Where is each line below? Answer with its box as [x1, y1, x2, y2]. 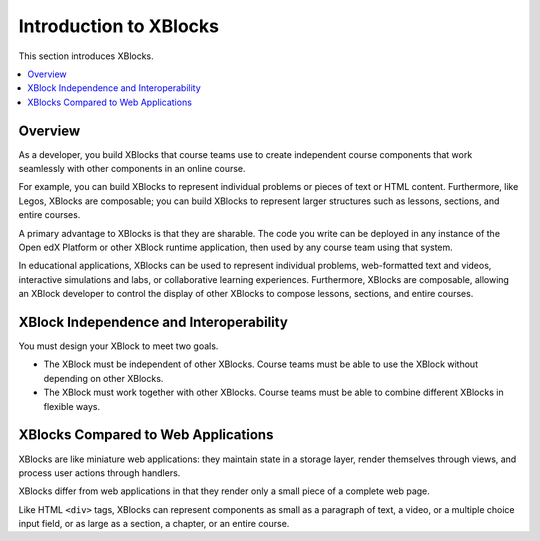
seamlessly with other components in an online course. [18, 163, 246, 175]
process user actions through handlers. [18, 466, 181, 479]
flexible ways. [43, 400, 100, 412]
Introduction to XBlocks [18, 15, 220, 37]
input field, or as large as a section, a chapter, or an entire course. [18, 518, 290, 530]
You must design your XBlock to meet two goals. [18, 340, 219, 352]
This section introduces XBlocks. [18, 50, 154, 62]
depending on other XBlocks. [43, 372, 164, 384]
